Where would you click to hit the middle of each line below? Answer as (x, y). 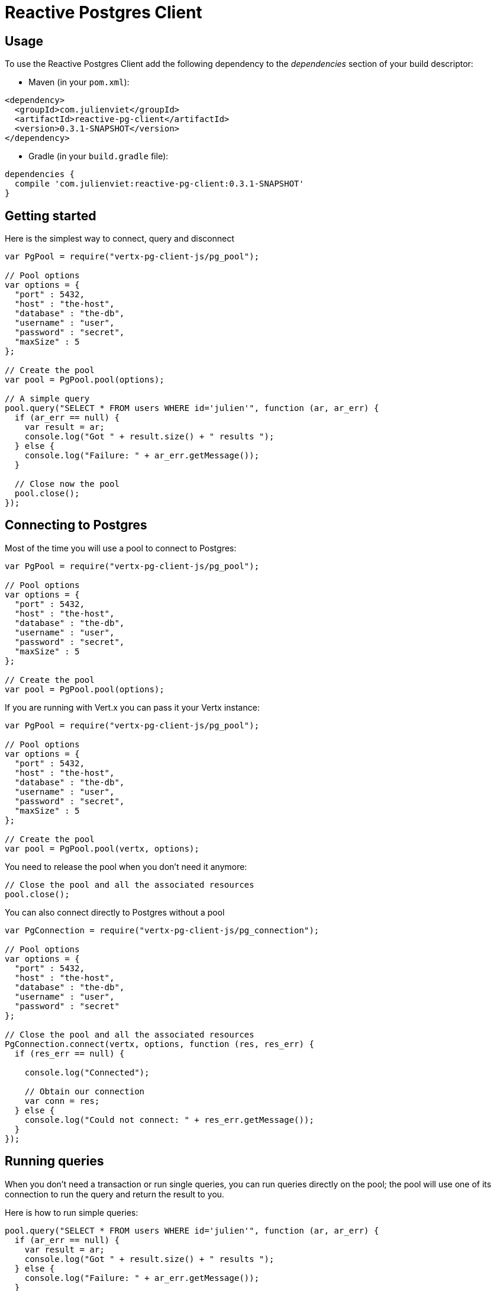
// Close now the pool (67, 484)
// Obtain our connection (85, 1091)
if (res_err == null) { (70, 1053)
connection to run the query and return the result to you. (115, 1194)
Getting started (51, 216)
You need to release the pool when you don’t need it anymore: (126, 866)
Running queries (54, 1161)
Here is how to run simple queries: (72, 1212)
